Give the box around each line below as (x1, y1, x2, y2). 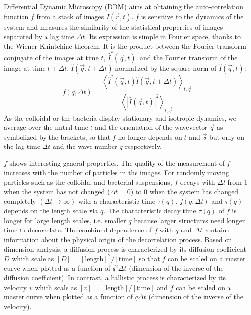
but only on (209, 131, 245, 142)
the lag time (4, 141, 40, 151)
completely (4, 196, 36, 206)
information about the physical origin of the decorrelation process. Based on (4, 234, 232, 244)
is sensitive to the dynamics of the (141, 11, 244, 21)
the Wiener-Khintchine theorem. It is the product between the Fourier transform (4, 41, 246, 51)
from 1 (228, 177, 248, 187)
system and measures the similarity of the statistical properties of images (4, 21, 223, 32)
